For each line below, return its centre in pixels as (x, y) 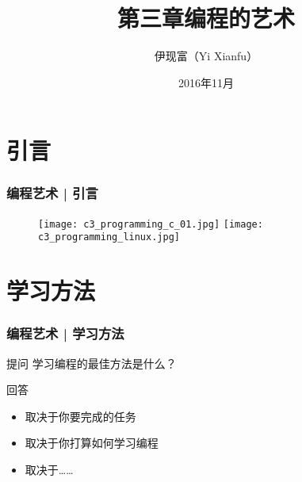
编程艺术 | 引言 (52, 193)
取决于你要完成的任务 (80, 416)
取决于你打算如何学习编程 (92, 443)
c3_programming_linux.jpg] (109, 237)
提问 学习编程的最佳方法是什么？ (92, 363)
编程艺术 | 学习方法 (65, 333)
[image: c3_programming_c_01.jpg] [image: (151, 224)
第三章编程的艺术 (206, 18)
